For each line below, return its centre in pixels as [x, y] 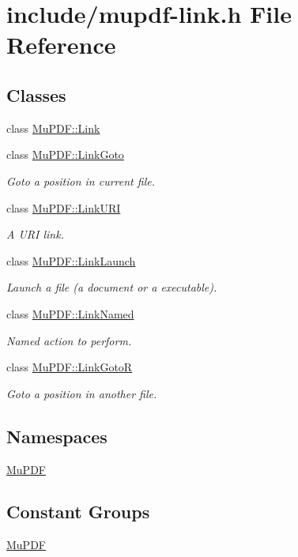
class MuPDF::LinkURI [64, 207]
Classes [36, 94]
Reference [61, 45]
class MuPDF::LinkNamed [70, 313]
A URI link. [35, 234]
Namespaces [57, 436]
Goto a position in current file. [81, 181]
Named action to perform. [69, 340]
